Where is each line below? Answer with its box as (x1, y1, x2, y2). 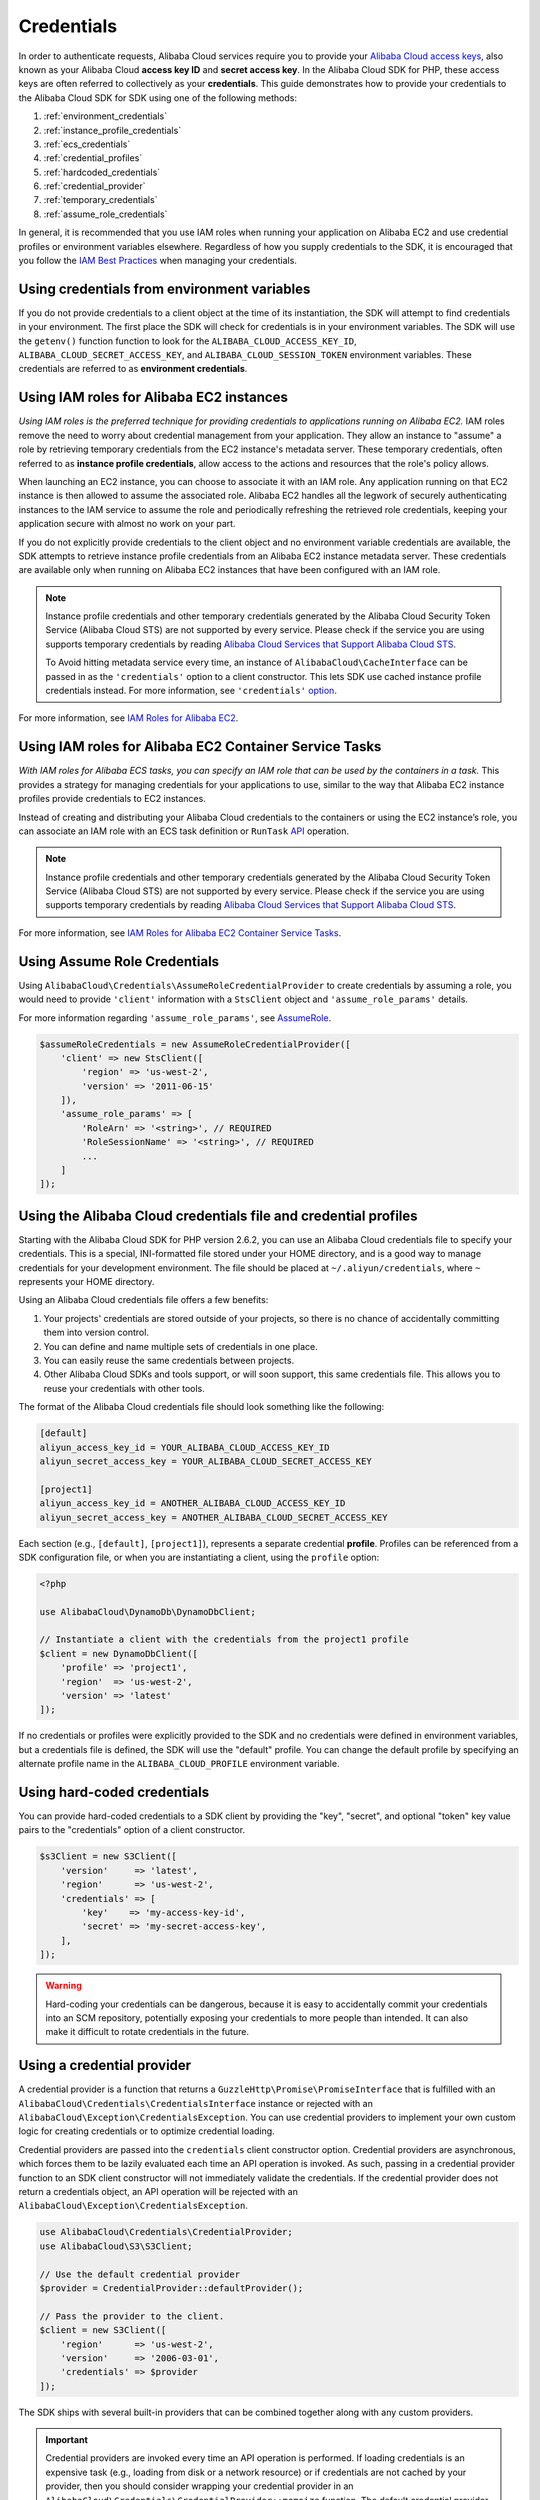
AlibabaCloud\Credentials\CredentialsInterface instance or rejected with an (18, 2097, 374, 2109)
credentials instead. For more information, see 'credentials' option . (45, 685, 337, 697)
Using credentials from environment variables (18, 280, 311, 297)
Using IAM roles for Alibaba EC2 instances (18, 389, 289, 406)
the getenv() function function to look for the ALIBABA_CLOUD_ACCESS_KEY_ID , (18, 335, 357, 347)
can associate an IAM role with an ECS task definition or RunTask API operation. (18, 825, 350, 837)
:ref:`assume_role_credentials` (43, 208, 168, 220)
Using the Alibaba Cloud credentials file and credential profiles (18, 1207, 419, 1224)
